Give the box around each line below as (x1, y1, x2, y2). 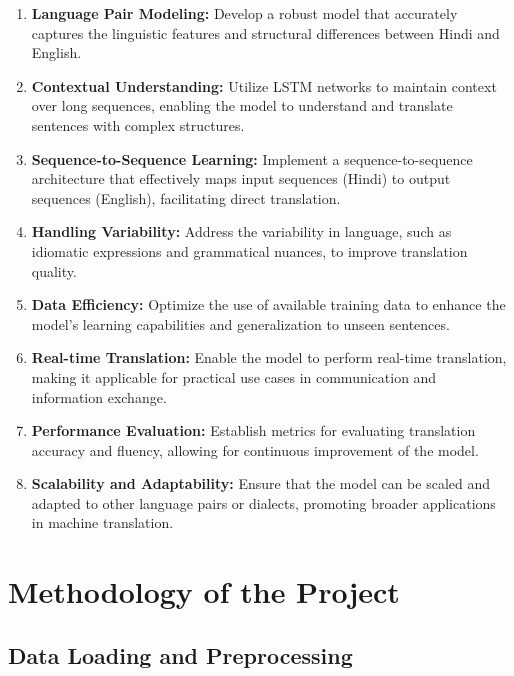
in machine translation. (31, 512, 174, 533)
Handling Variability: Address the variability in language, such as (31, 221, 452, 242)
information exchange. (31, 386, 167, 407)
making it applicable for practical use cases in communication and (31, 366, 437, 387)
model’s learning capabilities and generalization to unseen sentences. (31, 313, 450, 334)
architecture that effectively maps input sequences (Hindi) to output (31, 168, 451, 189)
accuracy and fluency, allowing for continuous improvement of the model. (31, 439, 479, 460)
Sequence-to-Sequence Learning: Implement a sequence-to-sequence (31, 148, 473, 169)
